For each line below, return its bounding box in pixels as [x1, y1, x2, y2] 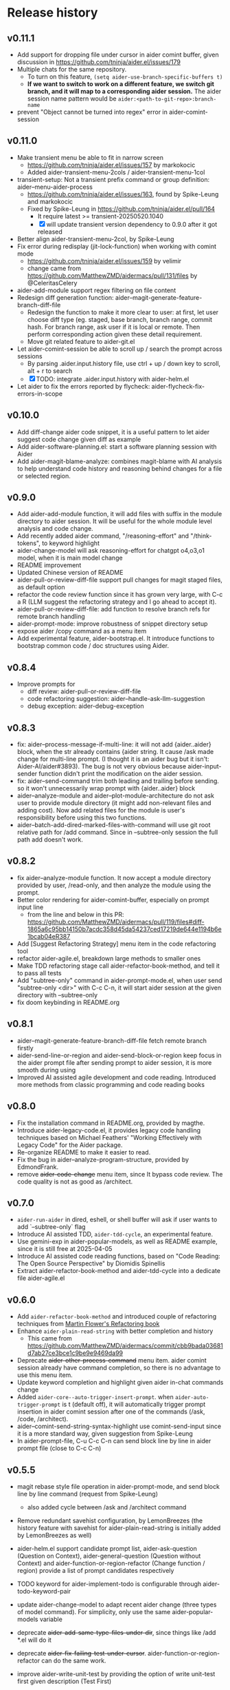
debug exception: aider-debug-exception [27, 702, 144, 711]
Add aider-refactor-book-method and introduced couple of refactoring [16, 1312, 217, 1321]
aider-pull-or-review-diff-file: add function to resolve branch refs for [16, 605, 211, 613]
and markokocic [27, 197, 73, 205]
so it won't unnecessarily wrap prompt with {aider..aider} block [16, 784, 196, 793]
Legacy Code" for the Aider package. [16, 1141, 123, 1149]
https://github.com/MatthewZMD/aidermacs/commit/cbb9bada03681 [27, 1342, 223, 1350]
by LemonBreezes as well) [16, 1531, 92, 1539]
